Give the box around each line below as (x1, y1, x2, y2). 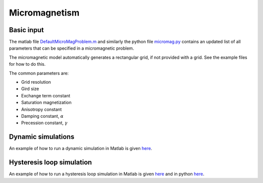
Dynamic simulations (9, 133, 75, 141)
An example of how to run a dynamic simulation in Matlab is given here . (9, 146, 152, 151)
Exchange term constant (21, 92, 71, 98)
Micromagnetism (9, 7, 80, 18)
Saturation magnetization (21, 100, 72, 106)
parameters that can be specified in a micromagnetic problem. (9, 45, 134, 51)
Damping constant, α (21, 113, 64, 119)
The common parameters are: (9, 70, 69, 76)
